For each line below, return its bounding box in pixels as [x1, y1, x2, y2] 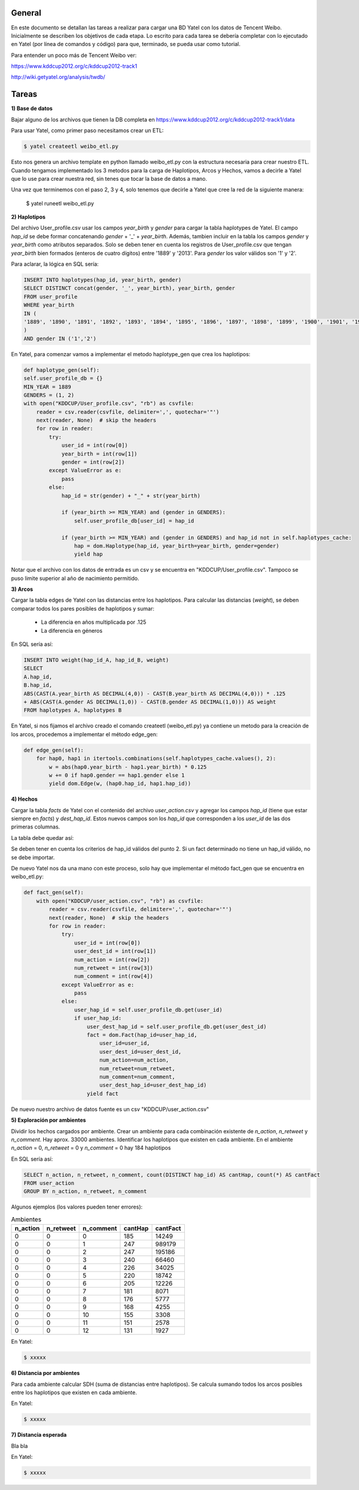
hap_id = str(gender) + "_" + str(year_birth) [61, 492, 200, 499]
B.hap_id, [23, 682, 53, 688]
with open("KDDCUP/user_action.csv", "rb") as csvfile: [36, 897, 204, 904]
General [11, 8, 42, 18]
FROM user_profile [23, 293, 78, 300]
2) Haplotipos [11, 213, 46, 221]
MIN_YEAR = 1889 [23, 383, 72, 390]
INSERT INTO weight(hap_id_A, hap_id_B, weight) [23, 657, 169, 664]
